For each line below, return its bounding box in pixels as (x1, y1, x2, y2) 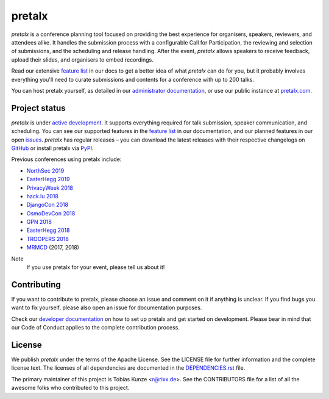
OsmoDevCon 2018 (26, 209, 76, 217)
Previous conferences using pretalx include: (11, 156, 122, 163)
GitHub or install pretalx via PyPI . (11, 144, 94, 152)
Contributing (11, 279, 61, 290)
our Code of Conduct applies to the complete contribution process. (11, 324, 180, 331)
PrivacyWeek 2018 (26, 184, 73, 192)
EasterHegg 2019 (26, 176, 70, 183)
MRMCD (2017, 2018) (26, 244, 79, 251)
